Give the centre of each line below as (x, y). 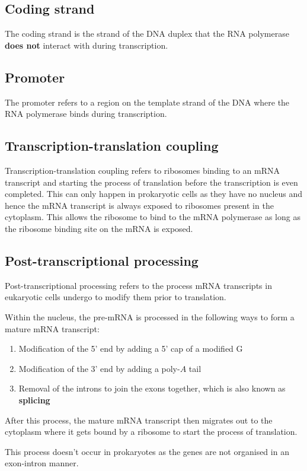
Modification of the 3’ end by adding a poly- (99, 368)
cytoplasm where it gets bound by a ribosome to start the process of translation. (151, 432)
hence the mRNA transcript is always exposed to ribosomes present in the (139, 205)
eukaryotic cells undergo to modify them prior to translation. (116, 297)
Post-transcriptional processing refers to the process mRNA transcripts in (138, 285)
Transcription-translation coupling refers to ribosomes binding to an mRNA (143, 170)
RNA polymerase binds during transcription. (86, 114)
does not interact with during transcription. (87, 45)
